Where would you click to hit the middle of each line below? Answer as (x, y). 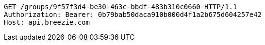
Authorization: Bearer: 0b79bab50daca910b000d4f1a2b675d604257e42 (133, 15)
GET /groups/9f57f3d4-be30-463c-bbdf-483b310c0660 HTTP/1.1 (121, 7)
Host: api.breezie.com (47, 22)
